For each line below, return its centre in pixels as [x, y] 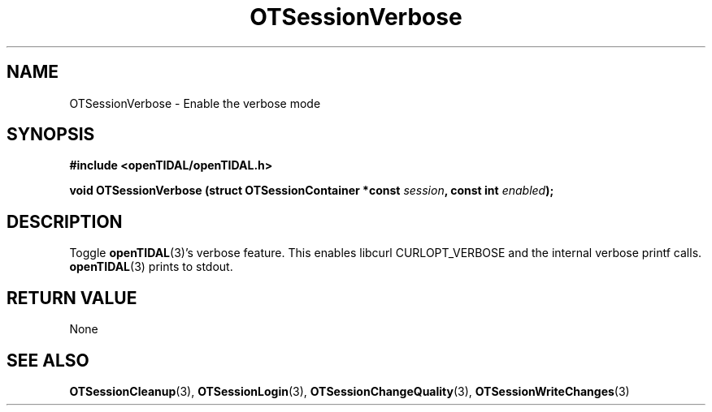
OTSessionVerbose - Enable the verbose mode [195, 103]
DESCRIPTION [65, 221]
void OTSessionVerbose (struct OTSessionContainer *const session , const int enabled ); [312, 191]
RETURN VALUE [72, 298]
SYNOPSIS [51, 135]
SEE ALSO [48, 360]
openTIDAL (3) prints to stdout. [151, 267]
